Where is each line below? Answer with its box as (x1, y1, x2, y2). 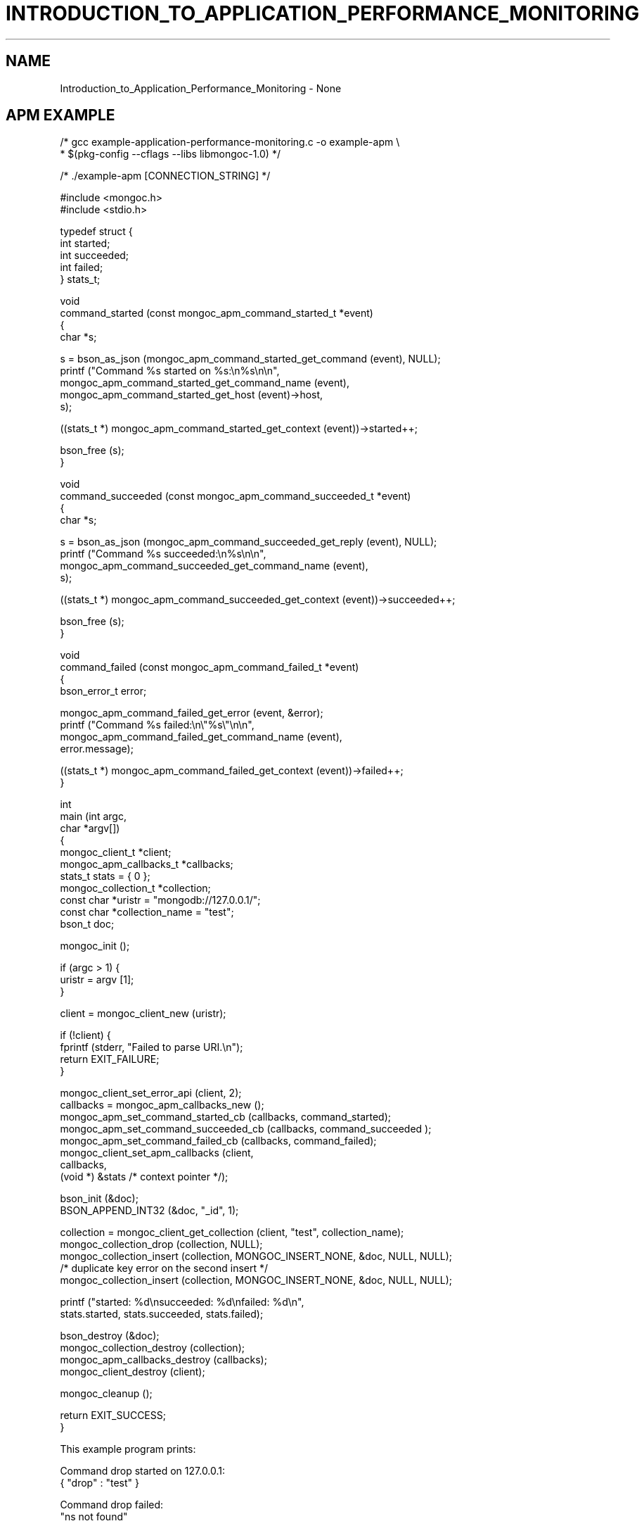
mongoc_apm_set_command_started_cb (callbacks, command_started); (60, 1111, 391, 1123)
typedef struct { (60, 225, 133, 238)
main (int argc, (60, 810, 127, 823)
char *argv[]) (60, 822, 120, 835)
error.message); (60, 743, 134, 755)
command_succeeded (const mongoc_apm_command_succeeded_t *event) (60, 490, 411, 503)
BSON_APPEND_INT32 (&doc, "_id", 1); (60, 1204, 239, 1217)
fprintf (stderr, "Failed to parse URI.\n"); (60, 1041, 243, 1054)
